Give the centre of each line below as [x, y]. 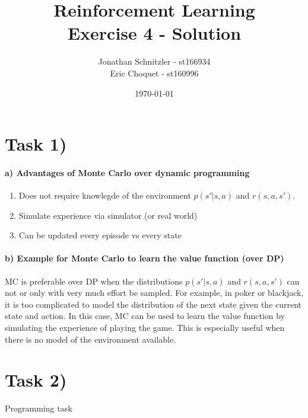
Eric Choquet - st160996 [154, 73]
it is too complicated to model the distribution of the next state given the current [153, 304]
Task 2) [36, 380]
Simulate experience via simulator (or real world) [108, 215]
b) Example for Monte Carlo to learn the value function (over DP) [145, 258]
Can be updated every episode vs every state [100, 235]
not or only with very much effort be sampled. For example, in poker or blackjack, [154, 293]
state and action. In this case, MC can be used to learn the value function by [145, 316]
